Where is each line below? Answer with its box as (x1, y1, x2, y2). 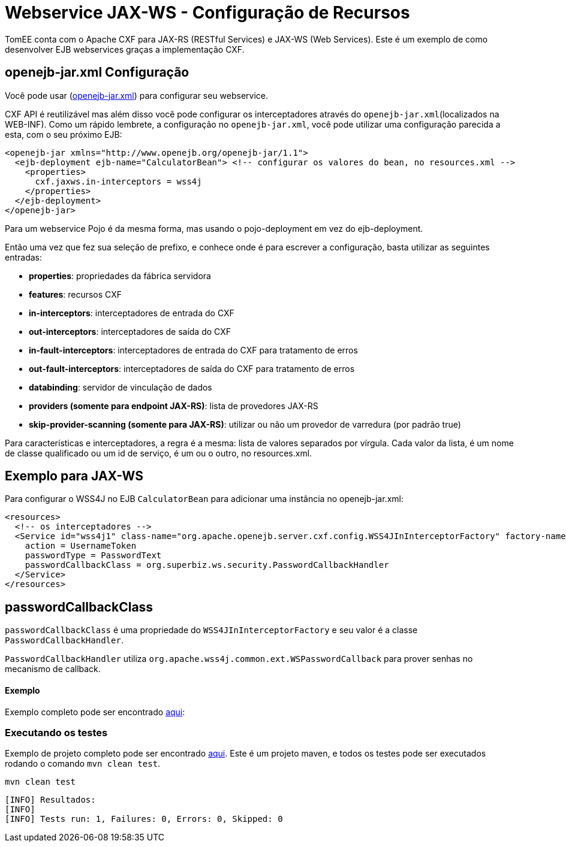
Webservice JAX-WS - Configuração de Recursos (5, 2, 410, 23)
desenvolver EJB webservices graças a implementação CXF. (5, 44, 245, 55)
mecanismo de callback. (5, 664, 101, 674)
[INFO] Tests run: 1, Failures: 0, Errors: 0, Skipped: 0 (5, 814, 283, 824)
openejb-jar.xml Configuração (5, 65, 189, 80)
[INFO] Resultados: (5, 795, 96, 805)
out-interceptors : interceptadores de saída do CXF (29, 326, 231, 337)
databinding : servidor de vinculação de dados (29, 382, 212, 392)
